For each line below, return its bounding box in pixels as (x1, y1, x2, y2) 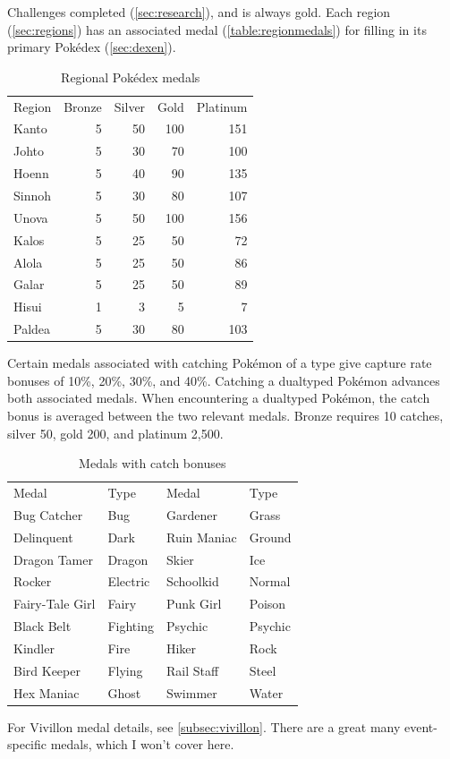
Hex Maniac (13, 683, 80, 702)
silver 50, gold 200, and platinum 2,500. (7, 423, 224, 442)
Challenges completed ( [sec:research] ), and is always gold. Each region (7, 3, 391, 21)
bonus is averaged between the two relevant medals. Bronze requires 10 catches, (7, 405, 444, 424)
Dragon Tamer (13, 550, 93, 568)
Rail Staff (166, 661, 219, 679)
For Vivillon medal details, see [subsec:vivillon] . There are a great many (7, 717, 401, 736)
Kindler (13, 638, 55, 657)
